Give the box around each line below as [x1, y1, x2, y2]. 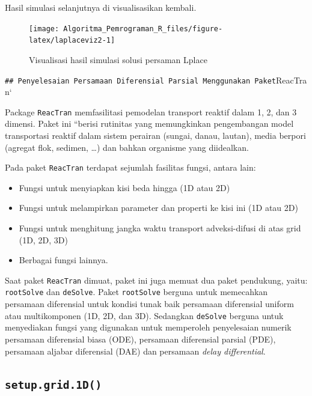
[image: [29, 24, 60, 33]
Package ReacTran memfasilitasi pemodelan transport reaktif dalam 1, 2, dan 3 [5, 105, 297, 118]
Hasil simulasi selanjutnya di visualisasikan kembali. [5, 1, 197, 13]
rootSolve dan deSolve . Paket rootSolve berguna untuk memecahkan [5, 285, 268, 298]
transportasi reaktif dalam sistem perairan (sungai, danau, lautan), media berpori [5, 129, 306, 141]
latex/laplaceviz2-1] [29, 36, 115, 45]
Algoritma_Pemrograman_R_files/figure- [63, 24, 223, 33]
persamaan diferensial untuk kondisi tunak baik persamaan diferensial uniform [5, 297, 294, 310]
